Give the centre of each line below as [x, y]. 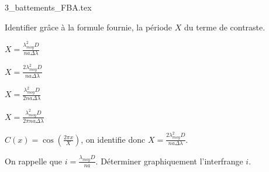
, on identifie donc [113, 139]
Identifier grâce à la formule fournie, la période [89, 27]
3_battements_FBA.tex [48, 7]
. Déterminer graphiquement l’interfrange [169, 161]
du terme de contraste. [225, 27]
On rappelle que [34, 161]
